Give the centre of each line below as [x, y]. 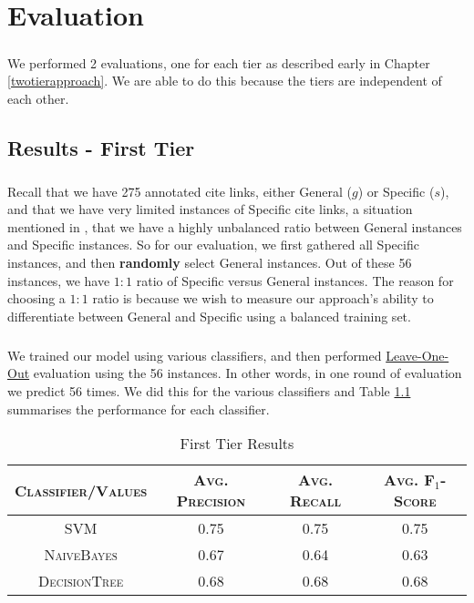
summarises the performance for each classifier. [139, 409]
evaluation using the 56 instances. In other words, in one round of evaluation [247, 373]
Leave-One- [417, 355]
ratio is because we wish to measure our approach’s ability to [263, 298]
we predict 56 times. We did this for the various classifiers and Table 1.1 [209, 391]
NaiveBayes [81, 555]
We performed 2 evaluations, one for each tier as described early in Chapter [219, 62]
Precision [211, 501]
